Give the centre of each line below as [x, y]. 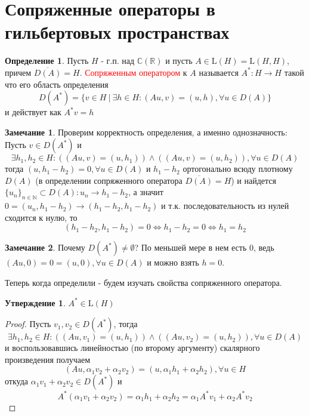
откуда [16, 381]
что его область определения [57, 84]
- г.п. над [118, 61]
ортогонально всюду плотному [238, 169]
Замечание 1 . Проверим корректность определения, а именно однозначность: [146, 132]
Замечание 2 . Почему [45, 247]
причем [18, 72]
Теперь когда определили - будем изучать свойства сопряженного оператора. [143, 283]
